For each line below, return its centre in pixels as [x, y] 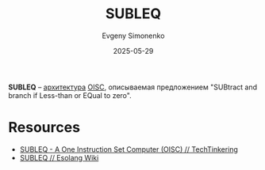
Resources [44, 128]
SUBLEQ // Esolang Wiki [59, 157]
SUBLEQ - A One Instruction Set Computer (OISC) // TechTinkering [129, 149]
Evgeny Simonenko [133, 36]
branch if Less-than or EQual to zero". [70, 95]
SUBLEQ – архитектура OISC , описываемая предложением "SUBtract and [133, 87]
